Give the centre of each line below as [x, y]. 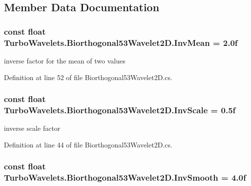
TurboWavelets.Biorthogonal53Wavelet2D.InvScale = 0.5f [120, 110]
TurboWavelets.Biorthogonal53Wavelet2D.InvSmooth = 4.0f [125, 177]
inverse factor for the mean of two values [65, 60]
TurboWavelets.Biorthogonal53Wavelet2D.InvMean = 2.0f [121, 42]
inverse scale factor [32, 128]
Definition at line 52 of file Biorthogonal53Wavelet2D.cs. [88, 77]
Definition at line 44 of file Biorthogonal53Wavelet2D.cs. [88, 144]
